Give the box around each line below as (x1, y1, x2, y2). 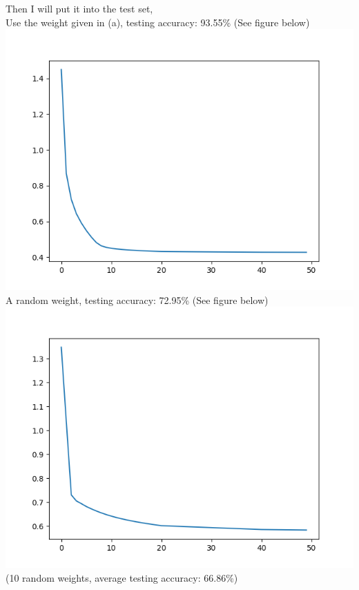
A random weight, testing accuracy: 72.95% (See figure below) (6, 292, 269, 307)
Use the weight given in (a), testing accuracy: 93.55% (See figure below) (6, 15, 310, 29)
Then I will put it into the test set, (6, 1, 153, 15)
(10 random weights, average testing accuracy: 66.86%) (6, 570, 238, 584)
